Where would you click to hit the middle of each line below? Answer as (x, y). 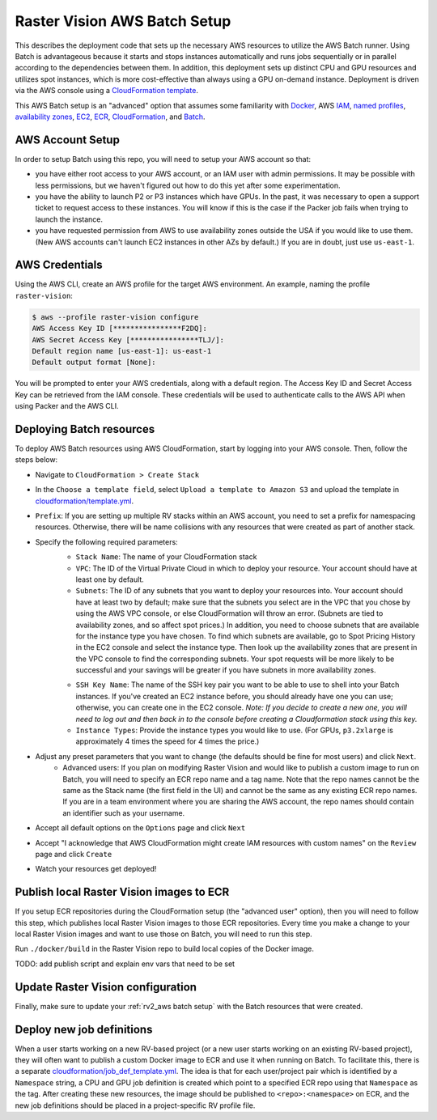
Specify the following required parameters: (106, 541)
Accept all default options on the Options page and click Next (140, 828)
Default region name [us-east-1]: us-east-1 (122, 351)
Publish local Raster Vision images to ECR (122, 892)
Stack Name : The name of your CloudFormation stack (166, 557)
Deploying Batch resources (85, 429)
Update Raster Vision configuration (106, 987)
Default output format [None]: (94, 363)
